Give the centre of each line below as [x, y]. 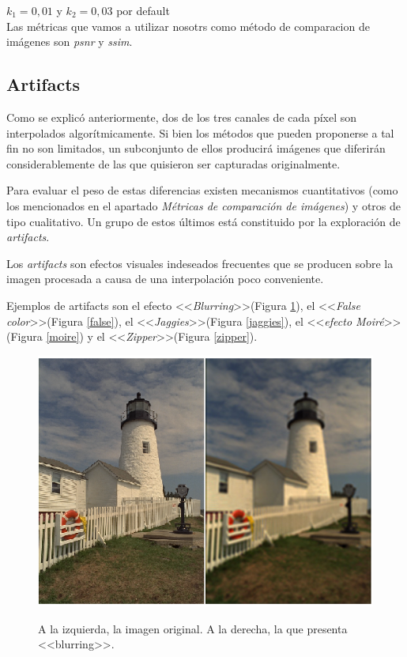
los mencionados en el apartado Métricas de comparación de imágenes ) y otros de [204, 205]
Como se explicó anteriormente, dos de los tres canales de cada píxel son [182, 117]
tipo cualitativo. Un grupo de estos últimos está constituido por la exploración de [203, 221]
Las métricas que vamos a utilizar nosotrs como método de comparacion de [188, 26]
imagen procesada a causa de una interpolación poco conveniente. [165, 279]
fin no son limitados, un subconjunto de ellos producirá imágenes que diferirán [196, 148]
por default [143, 10]
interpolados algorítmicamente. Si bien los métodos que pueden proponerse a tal [200, 132]
